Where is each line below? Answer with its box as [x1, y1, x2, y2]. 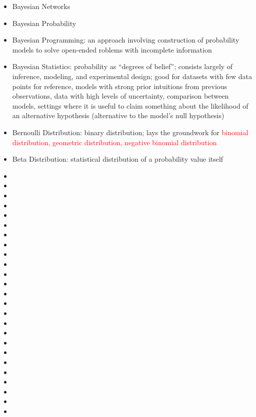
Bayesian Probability [12, 18, 76, 28]
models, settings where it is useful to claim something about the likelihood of [12, 100, 248, 111]
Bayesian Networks [12, 1, 70, 11]
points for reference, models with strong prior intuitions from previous [12, 81, 227, 91]
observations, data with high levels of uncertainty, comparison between [12, 91, 229, 101]
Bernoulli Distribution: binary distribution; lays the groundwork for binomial [12, 127, 248, 137]
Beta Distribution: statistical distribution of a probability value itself [12, 154, 223, 164]
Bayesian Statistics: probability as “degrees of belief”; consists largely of [12, 61, 233, 72]
